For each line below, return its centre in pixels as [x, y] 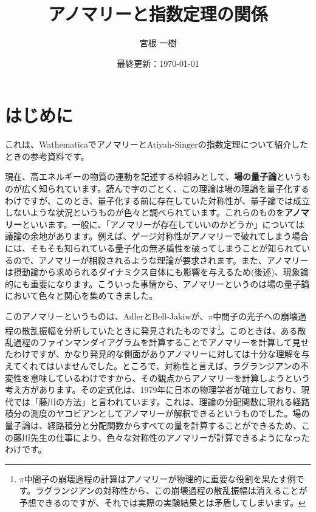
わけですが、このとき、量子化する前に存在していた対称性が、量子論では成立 [158, 200]
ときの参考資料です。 [47, 156]
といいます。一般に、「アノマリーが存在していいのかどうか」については [163, 224]
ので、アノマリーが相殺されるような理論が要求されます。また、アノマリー [161, 260]
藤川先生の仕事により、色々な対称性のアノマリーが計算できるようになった [161, 437]
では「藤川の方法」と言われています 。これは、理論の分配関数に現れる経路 [161, 401]
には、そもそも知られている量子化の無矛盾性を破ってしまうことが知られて [153, 248]
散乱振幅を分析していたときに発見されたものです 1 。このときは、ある [160, 329]
